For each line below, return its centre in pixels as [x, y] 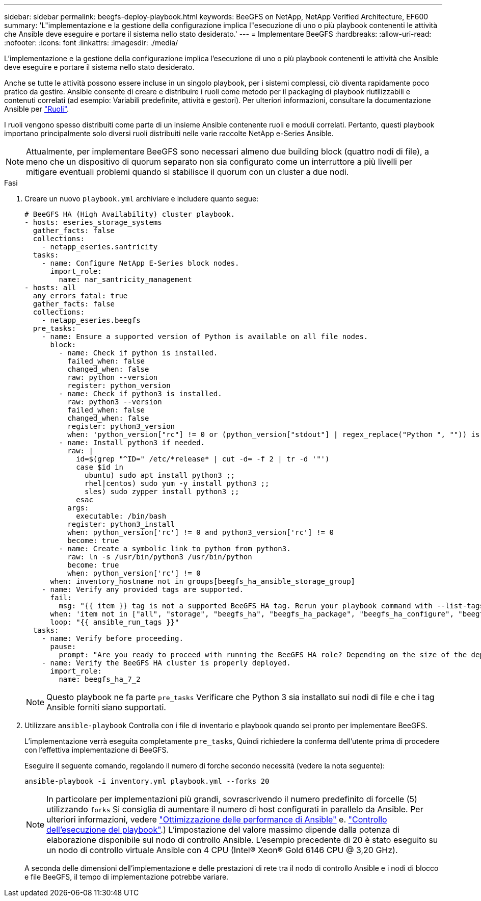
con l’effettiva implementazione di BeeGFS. [97, 750]
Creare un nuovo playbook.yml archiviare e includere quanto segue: [142, 199]
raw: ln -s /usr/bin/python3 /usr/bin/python [160, 557]
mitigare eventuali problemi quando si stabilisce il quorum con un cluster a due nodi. [188, 172]
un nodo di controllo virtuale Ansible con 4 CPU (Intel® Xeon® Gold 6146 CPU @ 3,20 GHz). [222, 850]
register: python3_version [121, 426]
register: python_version [119, 385]
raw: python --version [113, 377]
